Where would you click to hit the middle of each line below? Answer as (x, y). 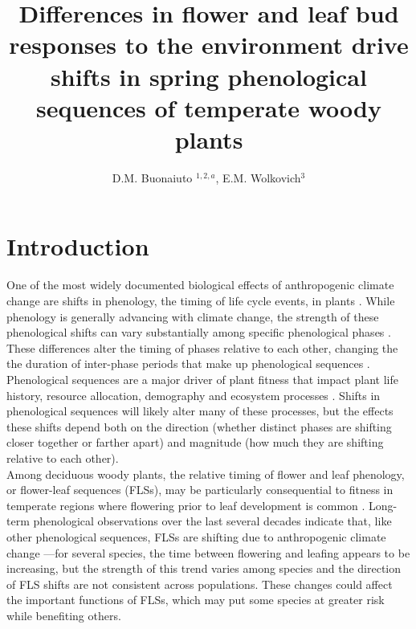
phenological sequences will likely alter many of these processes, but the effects (200, 411)
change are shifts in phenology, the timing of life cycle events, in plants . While (201, 300)
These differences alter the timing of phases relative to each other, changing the (202, 347)
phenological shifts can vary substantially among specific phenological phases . (199, 332)
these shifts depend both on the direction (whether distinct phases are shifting (199, 426)
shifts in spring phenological (209, 76)
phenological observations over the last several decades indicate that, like (212, 521)
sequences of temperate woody (209, 107)
